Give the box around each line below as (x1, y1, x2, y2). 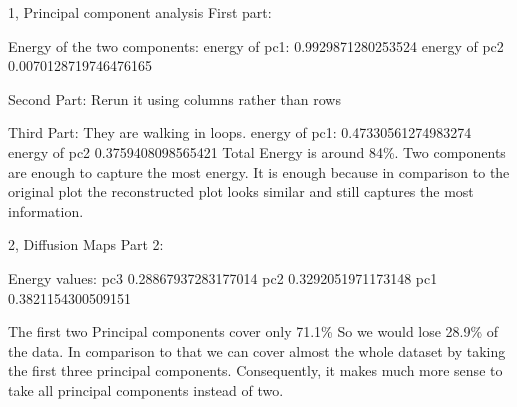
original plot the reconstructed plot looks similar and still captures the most (8, 181, 474, 202)
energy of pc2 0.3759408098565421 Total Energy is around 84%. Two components (8, 141, 506, 162)
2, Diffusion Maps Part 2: (8, 234, 164, 255)
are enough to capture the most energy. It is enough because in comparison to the (8, 161, 510, 182)
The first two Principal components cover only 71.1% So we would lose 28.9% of (8, 321, 499, 342)
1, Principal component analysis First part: (8, 2, 272, 22)
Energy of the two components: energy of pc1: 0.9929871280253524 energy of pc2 (8, 35, 504, 56)
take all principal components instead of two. (8, 379, 284, 400)
